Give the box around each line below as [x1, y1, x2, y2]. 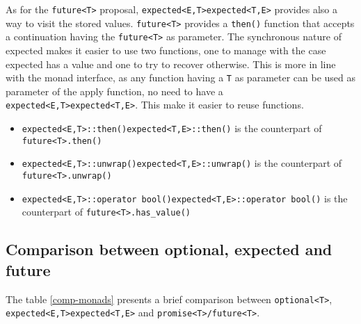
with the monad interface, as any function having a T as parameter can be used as [6, 70, 356, 85]
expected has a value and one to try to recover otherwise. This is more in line [6, 56, 336, 71]
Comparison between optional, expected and [6, 238, 332, 260]
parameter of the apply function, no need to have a [6, 83, 223, 98]
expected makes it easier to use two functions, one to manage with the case [6, 42, 326, 57]
